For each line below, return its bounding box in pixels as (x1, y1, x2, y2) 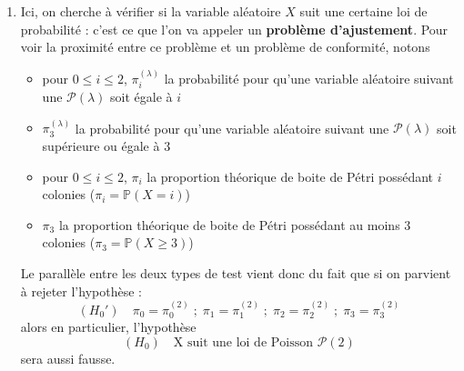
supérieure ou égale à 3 (42, 136, 171, 155)
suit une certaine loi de (299, 2, 428, 20)
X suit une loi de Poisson (173, 336, 313, 349)
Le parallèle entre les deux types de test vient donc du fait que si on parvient (20, 263, 451, 282)
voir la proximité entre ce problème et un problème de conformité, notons (20, 37, 430, 56)
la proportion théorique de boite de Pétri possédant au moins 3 (58, 215, 411, 234)
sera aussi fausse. (20, 349, 116, 367)
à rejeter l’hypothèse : (20, 281, 142, 300)
